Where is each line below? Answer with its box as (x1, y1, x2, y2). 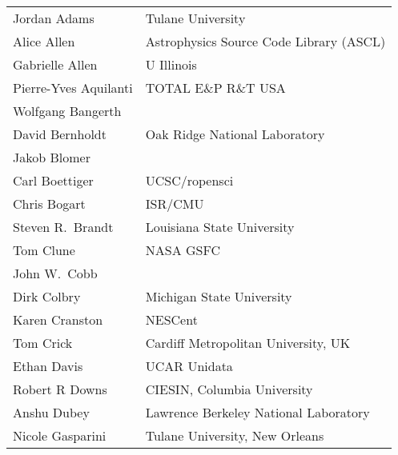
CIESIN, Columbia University (145, 380, 313, 398)
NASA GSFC (145, 241, 220, 259)
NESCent (145, 310, 198, 329)
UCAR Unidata (145, 357, 233, 375)
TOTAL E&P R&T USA (145, 78, 286, 97)
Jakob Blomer (13, 148, 90, 166)
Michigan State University (145, 287, 292, 305)
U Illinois (145, 55, 197, 74)
